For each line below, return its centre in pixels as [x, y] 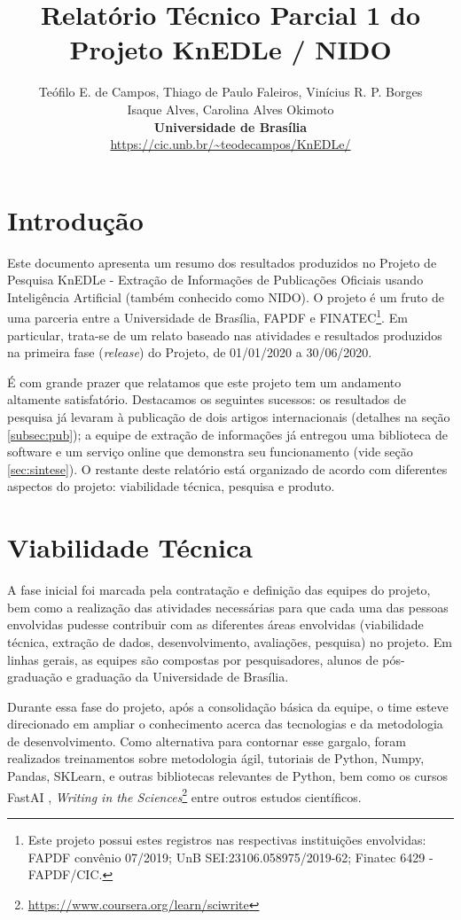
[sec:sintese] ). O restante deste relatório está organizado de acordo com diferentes [227, 468]
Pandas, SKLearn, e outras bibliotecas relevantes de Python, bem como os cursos [228, 776]
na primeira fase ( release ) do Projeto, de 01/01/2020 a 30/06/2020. [190, 352]
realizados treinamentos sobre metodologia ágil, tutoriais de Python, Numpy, [216, 758]
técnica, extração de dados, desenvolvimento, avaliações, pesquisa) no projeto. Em [230, 641]
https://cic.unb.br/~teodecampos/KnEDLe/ [230, 144]
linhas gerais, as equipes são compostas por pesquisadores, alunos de [193, 659]
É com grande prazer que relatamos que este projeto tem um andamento [204, 382]
